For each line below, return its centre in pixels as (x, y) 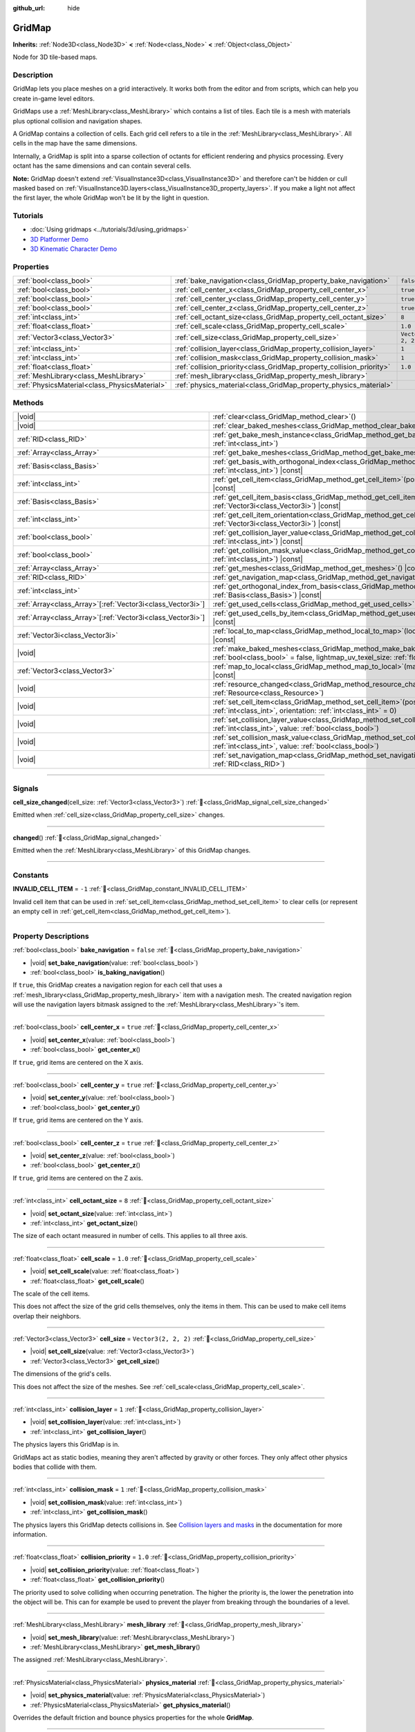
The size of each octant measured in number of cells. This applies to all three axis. (130, 1236)
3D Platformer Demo (59, 239)
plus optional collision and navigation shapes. (77, 121)
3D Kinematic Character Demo (74, 249)
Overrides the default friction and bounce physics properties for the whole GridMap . (133, 1717)
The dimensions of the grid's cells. (62, 1374)
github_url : (29, 8)
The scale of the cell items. (51, 1293)
